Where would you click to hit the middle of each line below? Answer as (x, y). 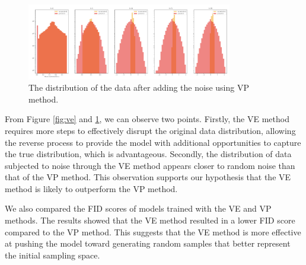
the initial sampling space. (52, 255)
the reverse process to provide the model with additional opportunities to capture (153, 142)
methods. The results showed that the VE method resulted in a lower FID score (150, 220)
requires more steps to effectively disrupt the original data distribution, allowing (150, 130)
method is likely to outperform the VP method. (91, 188)
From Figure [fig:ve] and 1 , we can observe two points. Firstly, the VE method (147, 119)
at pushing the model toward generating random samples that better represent (148, 243)
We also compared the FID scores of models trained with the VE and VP (138, 208)
